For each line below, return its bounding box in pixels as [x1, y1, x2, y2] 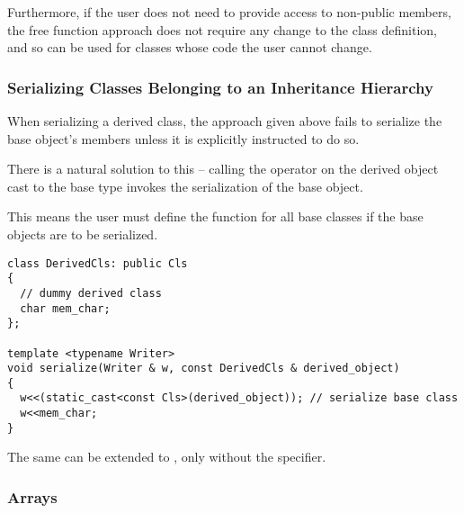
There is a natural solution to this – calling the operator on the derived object [7, 159, 439, 178]
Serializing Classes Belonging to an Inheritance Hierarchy [7, 76, 433, 98]
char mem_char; [20, 301, 111, 315]
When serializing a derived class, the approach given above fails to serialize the [7, 112, 442, 130]
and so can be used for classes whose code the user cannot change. [7, 38, 372, 57]
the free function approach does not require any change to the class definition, [7, 20, 437, 39]
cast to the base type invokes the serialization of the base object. [7, 176, 363, 195]
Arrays [7, 485, 58, 508]
